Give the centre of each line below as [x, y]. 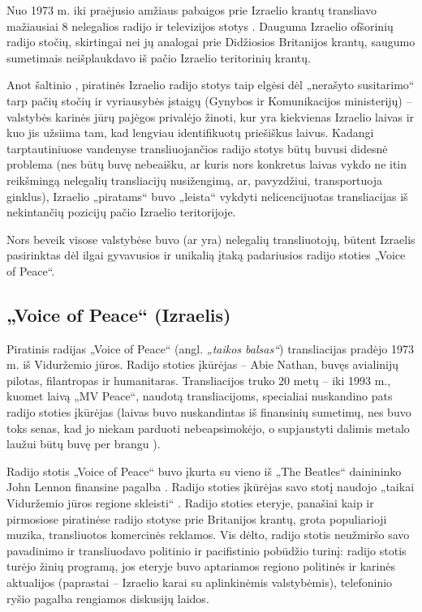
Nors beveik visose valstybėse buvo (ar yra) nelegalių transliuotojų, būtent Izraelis [211, 239]
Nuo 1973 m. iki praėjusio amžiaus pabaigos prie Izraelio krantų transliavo [192, 10]
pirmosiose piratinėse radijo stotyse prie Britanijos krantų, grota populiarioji [197, 518]
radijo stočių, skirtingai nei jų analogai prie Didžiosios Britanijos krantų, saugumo [211, 42]
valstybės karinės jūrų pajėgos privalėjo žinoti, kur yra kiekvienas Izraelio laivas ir [211, 116]
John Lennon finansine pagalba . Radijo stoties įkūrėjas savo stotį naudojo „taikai [211, 487]
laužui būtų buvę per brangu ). [84, 444]
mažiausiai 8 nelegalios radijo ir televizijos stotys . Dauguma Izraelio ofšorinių [200, 26]
